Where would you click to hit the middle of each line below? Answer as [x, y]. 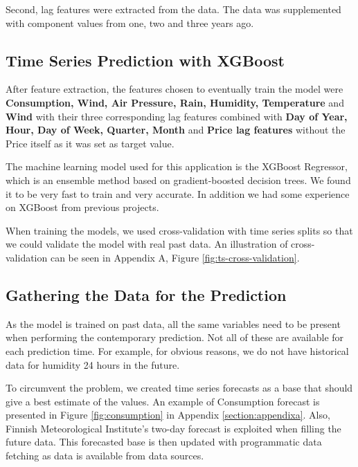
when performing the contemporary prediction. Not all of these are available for [175, 337]
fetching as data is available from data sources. [105, 456]
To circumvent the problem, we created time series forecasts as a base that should [179, 388]
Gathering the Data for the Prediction [146, 294]
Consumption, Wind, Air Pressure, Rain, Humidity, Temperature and [175, 102]
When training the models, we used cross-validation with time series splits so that [179, 230]
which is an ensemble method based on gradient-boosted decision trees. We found [178, 180]
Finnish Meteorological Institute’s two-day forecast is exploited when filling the [173, 428]
